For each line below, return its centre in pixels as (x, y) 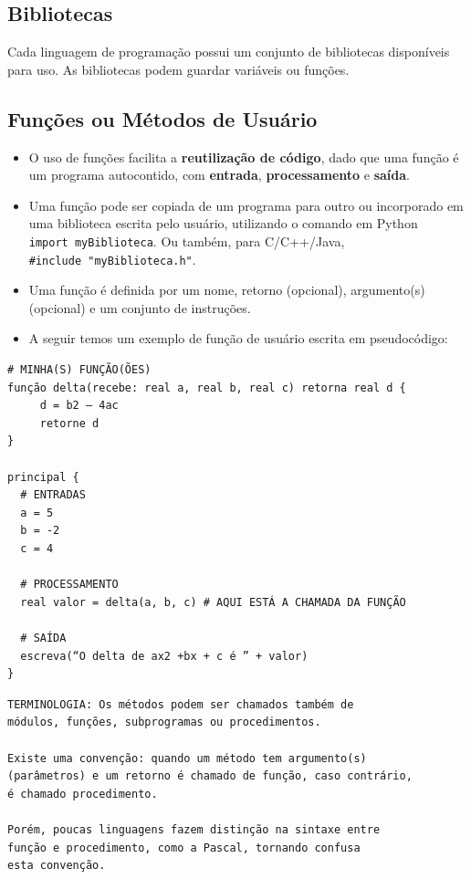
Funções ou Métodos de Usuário (162, 118)
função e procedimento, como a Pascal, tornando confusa (184, 848)
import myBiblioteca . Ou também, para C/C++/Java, (187, 241)
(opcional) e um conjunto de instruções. (140, 307)
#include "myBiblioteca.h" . (112, 259)
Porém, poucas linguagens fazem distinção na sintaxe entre (194, 829)
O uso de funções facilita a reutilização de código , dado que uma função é (244, 157)
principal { (43, 477)
